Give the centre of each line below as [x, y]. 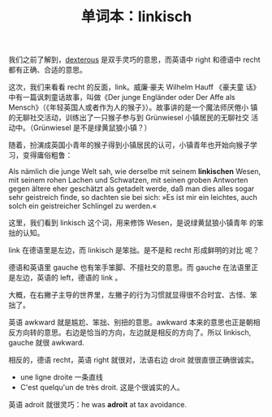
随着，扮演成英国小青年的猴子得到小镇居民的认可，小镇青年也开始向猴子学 [133, 145]
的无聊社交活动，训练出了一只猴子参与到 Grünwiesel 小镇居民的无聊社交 [129, 118]
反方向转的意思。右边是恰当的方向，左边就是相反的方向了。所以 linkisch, [130, 332]
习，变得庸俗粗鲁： [41, 155]
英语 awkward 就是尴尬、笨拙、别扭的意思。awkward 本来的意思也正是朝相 [134, 323]
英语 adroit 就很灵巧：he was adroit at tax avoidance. [97, 405]
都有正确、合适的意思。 [47, 70]
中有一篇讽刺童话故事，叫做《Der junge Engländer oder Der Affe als [122, 98]
